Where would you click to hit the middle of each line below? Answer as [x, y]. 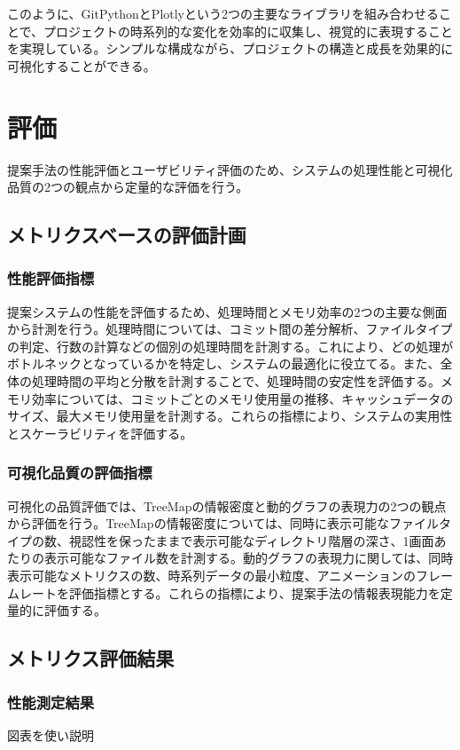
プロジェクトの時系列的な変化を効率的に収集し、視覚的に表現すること [249, 31]
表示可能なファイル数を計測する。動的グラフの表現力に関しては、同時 [249, 558]
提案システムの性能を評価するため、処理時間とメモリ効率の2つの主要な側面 [227, 311]
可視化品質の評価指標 [80, 473]
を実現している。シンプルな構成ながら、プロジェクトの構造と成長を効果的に [230, 48]
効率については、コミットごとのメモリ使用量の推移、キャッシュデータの [242, 398]
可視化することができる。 [82, 65]
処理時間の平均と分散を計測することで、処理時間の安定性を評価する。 [236, 381]
